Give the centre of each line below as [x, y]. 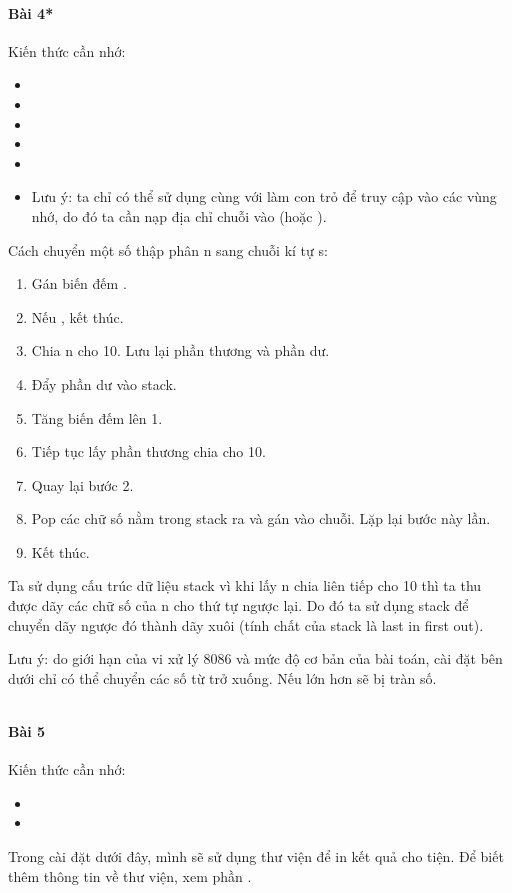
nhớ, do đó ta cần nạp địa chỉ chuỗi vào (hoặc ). [179, 215]
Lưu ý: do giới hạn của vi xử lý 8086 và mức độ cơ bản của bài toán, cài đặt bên [255, 658]
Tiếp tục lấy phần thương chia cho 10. [148, 451]
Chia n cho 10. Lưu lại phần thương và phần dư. [180, 350]
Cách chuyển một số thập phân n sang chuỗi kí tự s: [168, 249]
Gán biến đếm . [79, 283]
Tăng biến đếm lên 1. [97, 417]
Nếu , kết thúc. [77, 316]
